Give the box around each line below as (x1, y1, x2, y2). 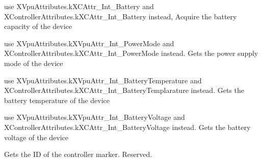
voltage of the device (4, 132, 68, 142)
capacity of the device (4, 21, 72, 31)
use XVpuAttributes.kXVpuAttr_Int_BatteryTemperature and (4, 75, 202, 85)
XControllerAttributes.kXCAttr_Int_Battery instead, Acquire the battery (4, 11, 237, 21)
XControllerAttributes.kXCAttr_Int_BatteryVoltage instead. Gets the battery (4, 121, 251, 132)
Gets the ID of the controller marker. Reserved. (4, 149, 152, 159)
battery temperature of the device (4, 94, 110, 105)
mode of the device (4, 57, 63, 68)
